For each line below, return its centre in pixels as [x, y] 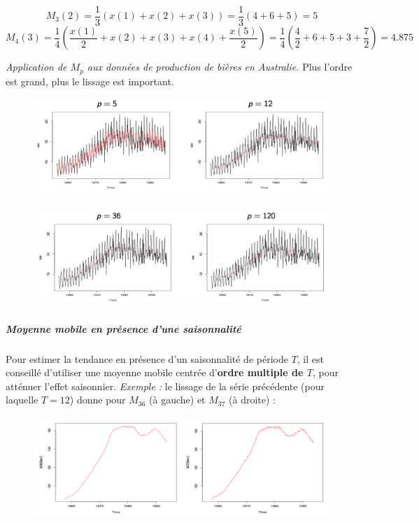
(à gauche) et [177, 400]
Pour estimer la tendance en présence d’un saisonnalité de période [147, 358]
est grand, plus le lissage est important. [90, 81]
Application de [36, 67]
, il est [310, 358]
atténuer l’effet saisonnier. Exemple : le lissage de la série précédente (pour [165, 386]
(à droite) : [253, 400]
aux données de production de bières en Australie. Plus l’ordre [220, 67]
